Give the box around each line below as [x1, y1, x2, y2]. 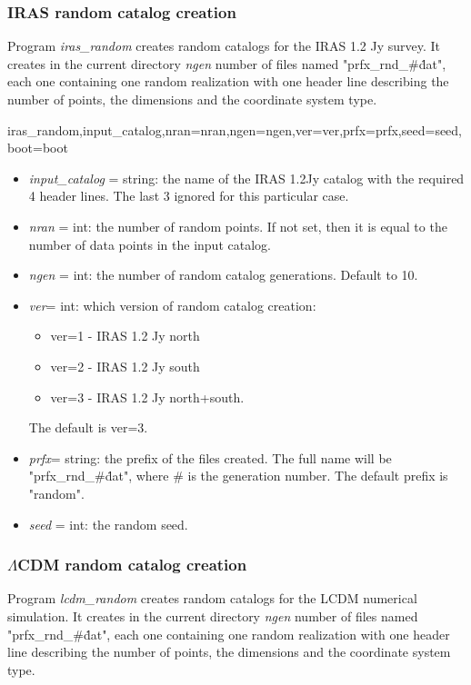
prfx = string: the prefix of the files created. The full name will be [28, 448, 392, 467]
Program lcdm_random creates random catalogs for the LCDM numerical [7, 589, 417, 608]
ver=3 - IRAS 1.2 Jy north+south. [50, 387, 245, 406]
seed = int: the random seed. [28, 514, 188, 533]
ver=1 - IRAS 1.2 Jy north [50, 326, 200, 345]
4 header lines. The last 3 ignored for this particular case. [28, 186, 349, 205]
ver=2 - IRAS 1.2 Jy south [50, 356, 200, 375]
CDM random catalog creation [17, 553, 247, 576]
